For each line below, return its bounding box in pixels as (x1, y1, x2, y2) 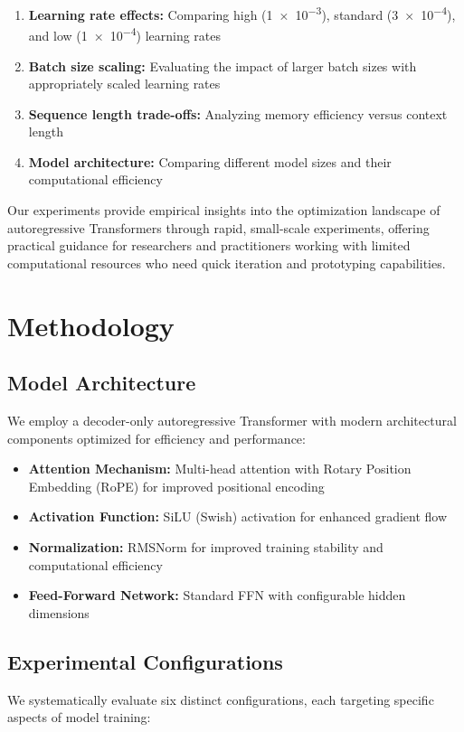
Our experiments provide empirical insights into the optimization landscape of (7, 201, 440, 220)
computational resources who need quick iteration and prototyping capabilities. (7, 253, 446, 272)
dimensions (28, 603, 90, 622)
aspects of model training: (7, 708, 151, 727)
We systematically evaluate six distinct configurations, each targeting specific (7, 690, 434, 709)
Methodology (7, 306, 175, 343)
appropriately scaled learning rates (28, 74, 221, 93)
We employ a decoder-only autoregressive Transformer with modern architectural (7, 411, 457, 430)
